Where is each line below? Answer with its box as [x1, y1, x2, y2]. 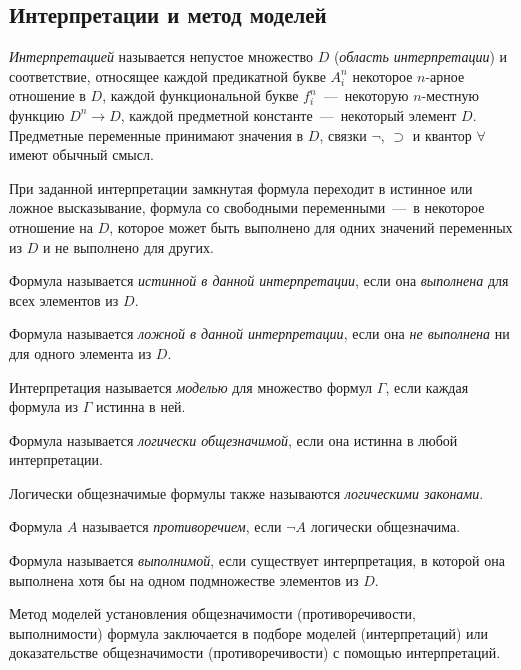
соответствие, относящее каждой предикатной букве [9, 65, 326, 86]
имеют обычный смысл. [9, 144, 154, 165]
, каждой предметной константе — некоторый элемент [120, 104, 457, 125]
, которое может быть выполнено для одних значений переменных [109, 216, 513, 237]
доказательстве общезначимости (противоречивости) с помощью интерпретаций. [9, 642, 501, 663]
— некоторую [323, 85, 409, 106]
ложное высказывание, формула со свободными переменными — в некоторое [9, 197, 485, 218]
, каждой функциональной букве [102, 85, 299, 106]
